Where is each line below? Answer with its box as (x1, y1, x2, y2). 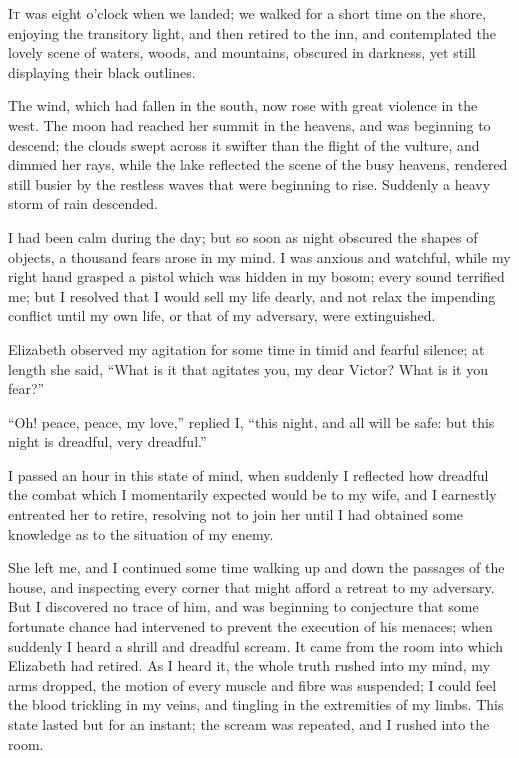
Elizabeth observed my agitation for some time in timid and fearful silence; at (8, 338, 485, 359)
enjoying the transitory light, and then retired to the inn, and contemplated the (8, 22, 496, 43)
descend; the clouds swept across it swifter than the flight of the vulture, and (8, 134, 480, 155)
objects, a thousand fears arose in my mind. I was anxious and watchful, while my (8, 246, 511, 267)
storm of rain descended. (8, 193, 158, 214)
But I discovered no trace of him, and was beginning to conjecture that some (8, 596, 479, 617)
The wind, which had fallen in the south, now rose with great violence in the (8, 95, 478, 116)
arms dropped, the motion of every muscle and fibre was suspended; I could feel (8, 674, 497, 695)
